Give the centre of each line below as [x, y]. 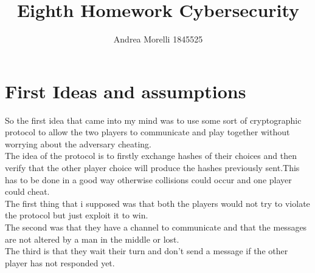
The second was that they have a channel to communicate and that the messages [156, 227]
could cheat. [27, 191]
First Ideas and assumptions [126, 91]
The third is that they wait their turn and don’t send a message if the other [147, 251]
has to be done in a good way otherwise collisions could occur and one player [148, 179]
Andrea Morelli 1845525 [158, 39]
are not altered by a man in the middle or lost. [92, 239]
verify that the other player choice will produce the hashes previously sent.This [152, 168]
